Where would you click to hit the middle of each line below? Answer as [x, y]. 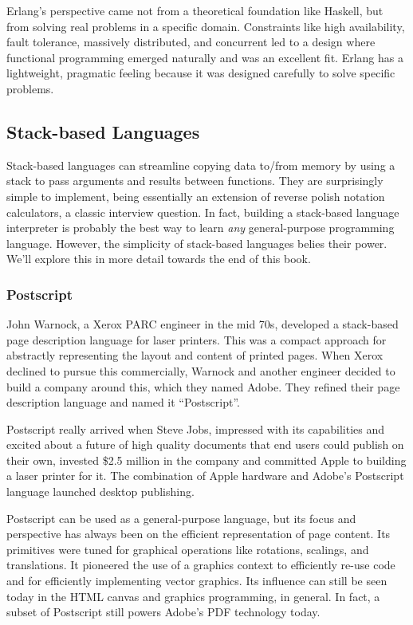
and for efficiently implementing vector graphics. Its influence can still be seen [197, 581]
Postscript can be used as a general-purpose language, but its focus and [181, 518]
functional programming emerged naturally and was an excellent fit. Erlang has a [205, 57]
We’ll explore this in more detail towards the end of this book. [159, 259]
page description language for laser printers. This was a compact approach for [197, 339]
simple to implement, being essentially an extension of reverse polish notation [196, 196]
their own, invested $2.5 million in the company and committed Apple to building [206, 460]
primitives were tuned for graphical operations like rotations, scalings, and [188, 549]
